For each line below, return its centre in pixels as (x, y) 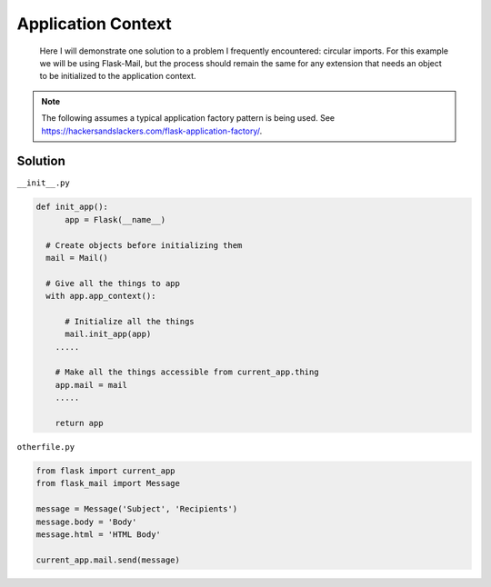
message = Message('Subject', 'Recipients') (137, 509)
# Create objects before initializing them (144, 245)
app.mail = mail (91, 385)
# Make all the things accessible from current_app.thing (187, 372)
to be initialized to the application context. (118, 76)
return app (79, 423)
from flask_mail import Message (108, 483)
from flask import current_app (106, 471)
